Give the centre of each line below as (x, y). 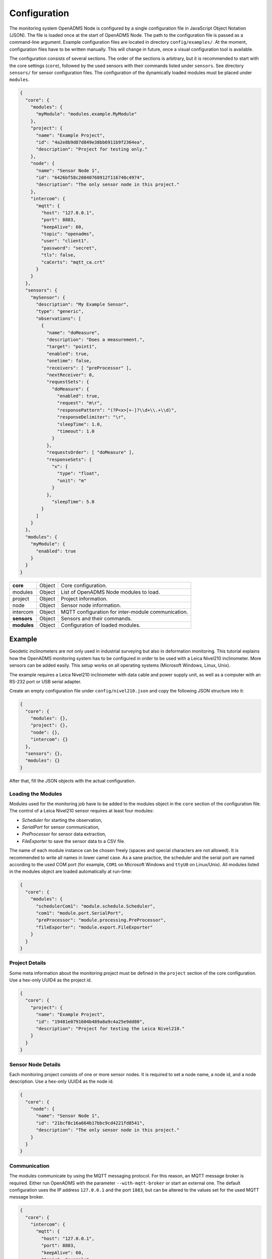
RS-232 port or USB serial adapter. (45, 681)
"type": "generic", (60, 311)
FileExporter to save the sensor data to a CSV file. (74, 841)
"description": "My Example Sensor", (83, 304)
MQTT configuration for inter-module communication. (124, 612)
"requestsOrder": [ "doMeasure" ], (90, 452)
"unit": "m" (72, 480)
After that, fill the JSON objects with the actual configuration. (73, 781)
